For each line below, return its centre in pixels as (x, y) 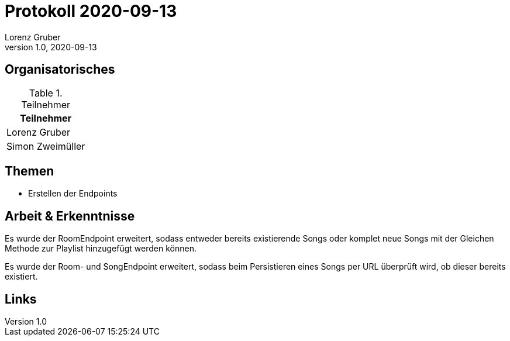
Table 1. (46, 93)
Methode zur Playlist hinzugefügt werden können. (101, 249)
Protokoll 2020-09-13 (91, 11)
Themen (30, 171)
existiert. (21, 277)
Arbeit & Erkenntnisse (70, 216)
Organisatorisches (60, 70)
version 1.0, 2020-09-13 (51, 47)
